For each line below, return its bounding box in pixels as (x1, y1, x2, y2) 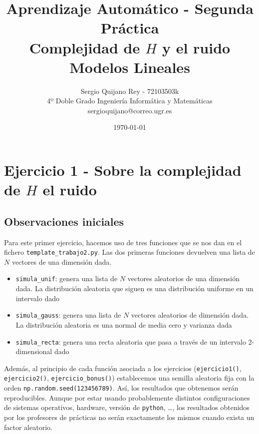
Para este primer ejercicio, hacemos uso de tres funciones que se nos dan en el (4, 237, 242, 247)
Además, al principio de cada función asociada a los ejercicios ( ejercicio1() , (4, 363, 242, 373)
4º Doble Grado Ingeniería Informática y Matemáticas (47, 95, 213, 106)
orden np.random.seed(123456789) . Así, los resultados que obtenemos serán (4, 383, 239, 393)
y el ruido (162, 37, 231, 57)
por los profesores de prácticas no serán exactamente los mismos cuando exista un (4, 412, 255, 423)
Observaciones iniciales (4, 213, 124, 229)
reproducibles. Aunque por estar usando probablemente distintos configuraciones (4, 392, 250, 403)
